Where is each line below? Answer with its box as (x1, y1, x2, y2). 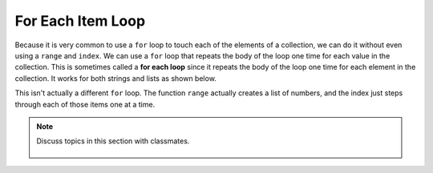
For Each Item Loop (14, 12, 146, 30)
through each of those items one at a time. (14, 99, 156, 109)
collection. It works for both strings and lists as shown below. (14, 73, 216, 83)
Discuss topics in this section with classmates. (36, 136, 190, 146)
